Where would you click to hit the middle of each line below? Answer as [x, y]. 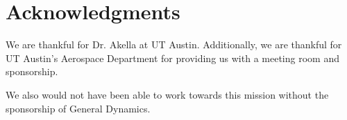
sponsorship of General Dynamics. [78, 108]
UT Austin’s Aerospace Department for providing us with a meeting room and [172, 58]
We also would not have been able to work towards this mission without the [167, 94]
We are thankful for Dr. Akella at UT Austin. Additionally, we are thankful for [174, 44]
